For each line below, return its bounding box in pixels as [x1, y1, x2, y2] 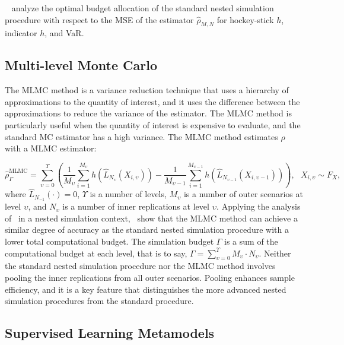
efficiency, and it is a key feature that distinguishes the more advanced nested [5, 283, 286, 295]
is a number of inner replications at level [62, 200, 209, 213]
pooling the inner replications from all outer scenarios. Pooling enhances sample [5, 271, 295, 284]
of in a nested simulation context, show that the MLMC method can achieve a [5, 211, 298, 224]
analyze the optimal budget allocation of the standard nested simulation [11, 2, 274, 14]
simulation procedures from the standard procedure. [5, 295, 194, 307]
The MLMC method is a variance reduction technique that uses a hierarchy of [5, 84, 289, 96]
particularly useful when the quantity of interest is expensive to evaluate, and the [5, 118, 301, 131]
